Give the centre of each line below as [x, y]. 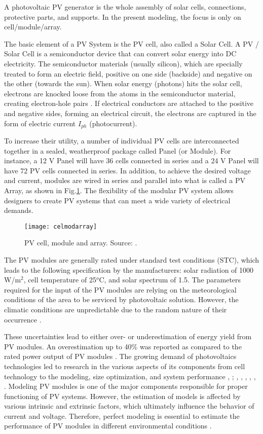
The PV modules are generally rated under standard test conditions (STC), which [132, 259]
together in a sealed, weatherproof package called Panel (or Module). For [118, 150]
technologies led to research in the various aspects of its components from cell [125, 366]
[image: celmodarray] [61, 226]
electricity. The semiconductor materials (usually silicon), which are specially [123, 63]
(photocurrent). [113, 123]
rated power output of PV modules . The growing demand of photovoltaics [120, 356]
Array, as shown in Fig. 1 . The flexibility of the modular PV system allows [119, 190]
